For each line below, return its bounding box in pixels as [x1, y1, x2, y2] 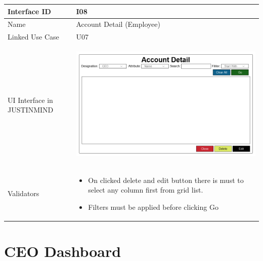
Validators [8, 188, 39, 199]
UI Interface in [8, 94, 53, 105]
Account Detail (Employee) [76, 19, 160, 29]
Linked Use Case [8, 31, 59, 42]
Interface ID [8, 6, 51, 16]
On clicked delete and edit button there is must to [88, 174, 244, 185]
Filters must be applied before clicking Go [88, 201, 218, 212]
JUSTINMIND [8, 104, 54, 115]
